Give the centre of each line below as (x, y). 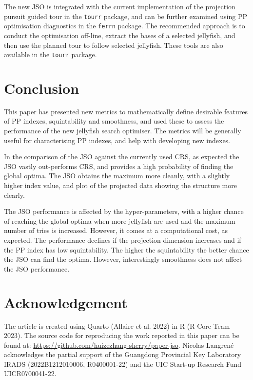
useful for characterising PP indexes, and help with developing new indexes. (117, 140)
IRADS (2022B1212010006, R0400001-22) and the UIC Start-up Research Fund (123, 364)
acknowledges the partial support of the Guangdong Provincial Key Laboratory (123, 354)
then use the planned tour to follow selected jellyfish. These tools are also (114, 45)
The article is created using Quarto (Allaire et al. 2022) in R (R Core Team (117, 326)
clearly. (14, 195)
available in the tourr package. (50, 54)
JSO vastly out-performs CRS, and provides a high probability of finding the (119, 166)
